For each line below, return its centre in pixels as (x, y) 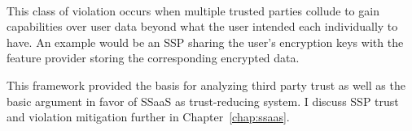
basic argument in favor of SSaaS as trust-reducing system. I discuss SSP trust (203, 101)
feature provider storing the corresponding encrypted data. (153, 58)
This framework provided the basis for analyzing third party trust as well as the (206, 85)
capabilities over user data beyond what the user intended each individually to (202, 26)
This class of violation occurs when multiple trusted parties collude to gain (193, 10)
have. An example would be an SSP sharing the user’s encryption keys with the (205, 42)
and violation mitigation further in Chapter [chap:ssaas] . (148, 117)
